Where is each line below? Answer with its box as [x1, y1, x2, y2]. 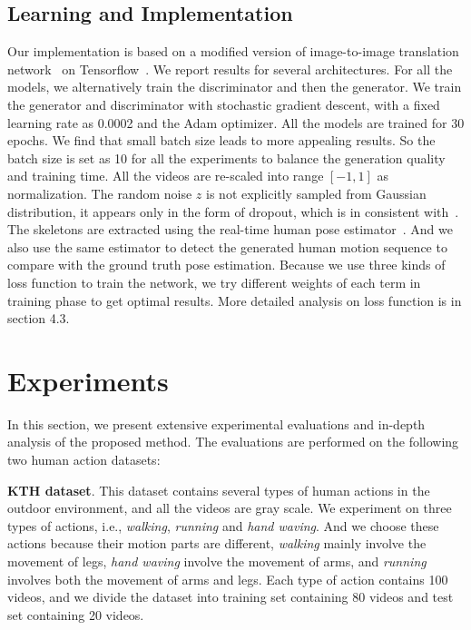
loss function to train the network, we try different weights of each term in [7, 272, 421, 291]
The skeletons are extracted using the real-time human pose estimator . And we [7, 220, 453, 239]
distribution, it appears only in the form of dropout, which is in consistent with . [7, 202, 459, 221]
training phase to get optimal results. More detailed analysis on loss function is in [7, 290, 462, 310]
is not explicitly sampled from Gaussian [206, 183, 427, 202]
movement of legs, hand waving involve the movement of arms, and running [7, 551, 427, 570]
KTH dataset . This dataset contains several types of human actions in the [7, 480, 430, 499]
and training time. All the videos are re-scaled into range [7, 166, 324, 185]
